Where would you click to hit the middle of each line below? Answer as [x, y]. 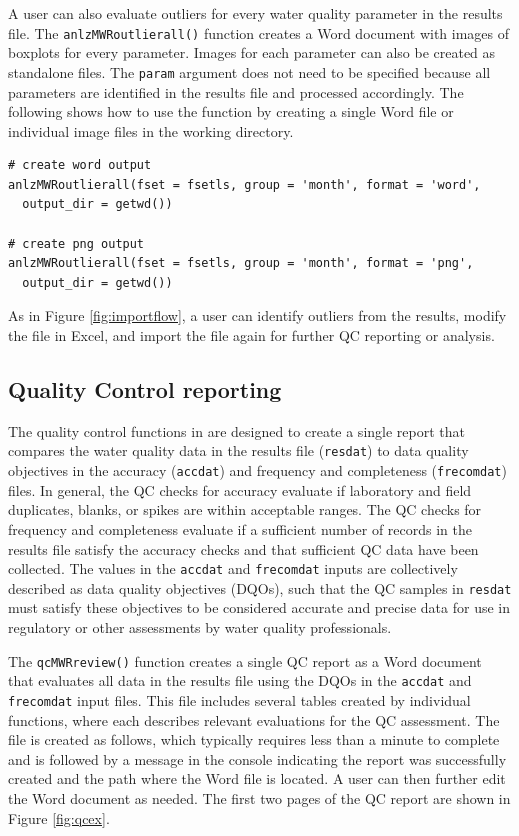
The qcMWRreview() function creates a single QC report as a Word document [245, 660]
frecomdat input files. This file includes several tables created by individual [239, 699]
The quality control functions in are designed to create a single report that [236, 430]
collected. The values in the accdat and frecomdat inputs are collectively [233, 568]
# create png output [76, 243]
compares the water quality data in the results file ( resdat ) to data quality [238, 450]
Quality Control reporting [145, 389]
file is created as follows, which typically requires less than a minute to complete [254, 739]
